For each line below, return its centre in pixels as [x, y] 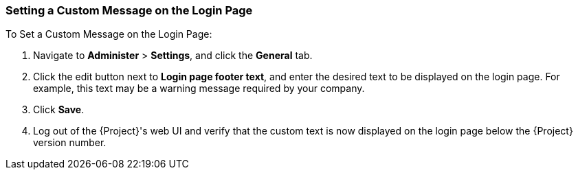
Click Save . [59, 110]
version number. [70, 143]
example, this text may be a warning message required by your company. [199, 89]
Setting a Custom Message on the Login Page [129, 10]
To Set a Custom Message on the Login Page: [109, 34]
